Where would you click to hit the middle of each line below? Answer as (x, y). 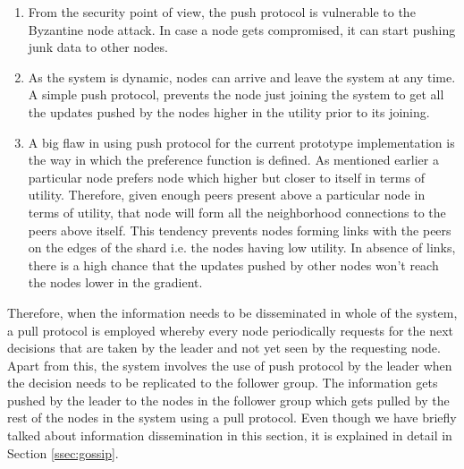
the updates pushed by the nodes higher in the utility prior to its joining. (229, 111)
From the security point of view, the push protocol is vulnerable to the (222, 12)
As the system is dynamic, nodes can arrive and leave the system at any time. (242, 77)
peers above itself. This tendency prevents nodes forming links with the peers (240, 230)
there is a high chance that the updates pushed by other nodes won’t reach (233, 264)
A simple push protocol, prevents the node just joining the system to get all (236, 94)
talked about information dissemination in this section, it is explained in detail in (230, 435)
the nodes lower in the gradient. (115, 282)
